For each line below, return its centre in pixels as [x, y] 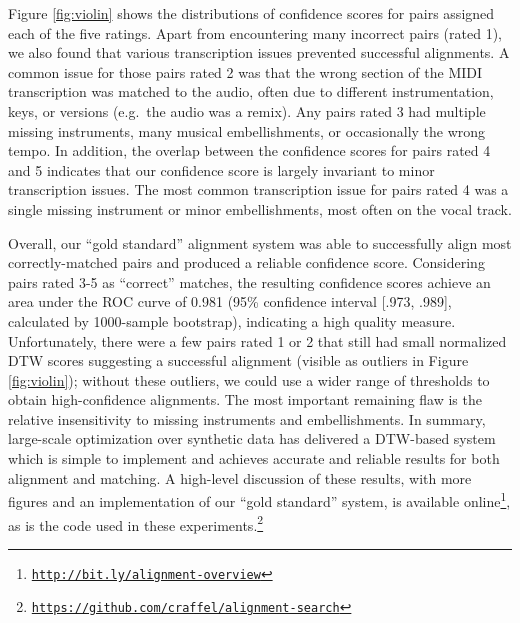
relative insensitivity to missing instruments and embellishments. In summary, [247, 418]
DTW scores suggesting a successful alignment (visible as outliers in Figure [238, 360]
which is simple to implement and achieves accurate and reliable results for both [254, 458]
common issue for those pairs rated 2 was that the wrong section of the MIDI [245, 71]
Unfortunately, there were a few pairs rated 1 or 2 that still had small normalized [257, 340]
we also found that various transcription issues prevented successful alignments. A [259, 52]
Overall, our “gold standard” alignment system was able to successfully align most [260, 242]
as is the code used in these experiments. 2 [136, 523]
